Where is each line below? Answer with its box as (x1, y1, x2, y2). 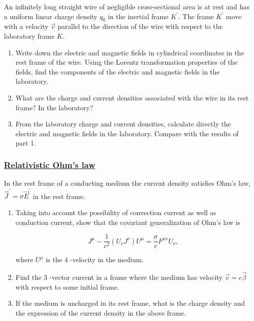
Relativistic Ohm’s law (4, 158, 95, 171)
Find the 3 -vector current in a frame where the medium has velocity (15, 272, 223, 282)
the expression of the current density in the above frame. (15, 307, 186, 318)
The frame (182, 11, 214, 21)
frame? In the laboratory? (15, 102, 93, 112)
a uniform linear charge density (4, 11, 98, 21)
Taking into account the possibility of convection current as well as (15, 207, 216, 218)
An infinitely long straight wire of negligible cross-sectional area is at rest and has (4, 1, 250, 11)
